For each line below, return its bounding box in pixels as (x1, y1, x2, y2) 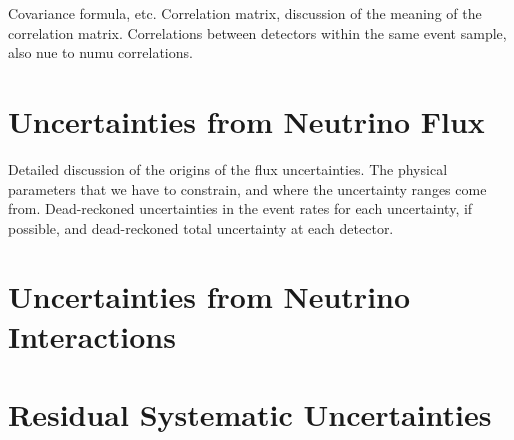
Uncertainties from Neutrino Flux (8, 100, 485, 141)
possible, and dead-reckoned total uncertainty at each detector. (8, 217, 394, 238)
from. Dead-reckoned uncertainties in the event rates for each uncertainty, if (8, 198, 473, 219)
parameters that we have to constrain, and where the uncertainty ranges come (8, 178, 487, 199)
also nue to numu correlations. (8, 42, 193, 63)
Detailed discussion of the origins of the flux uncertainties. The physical (8, 158, 448, 179)
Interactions (8, 315, 176, 356)
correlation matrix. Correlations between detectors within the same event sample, (8, 22, 507, 43)
